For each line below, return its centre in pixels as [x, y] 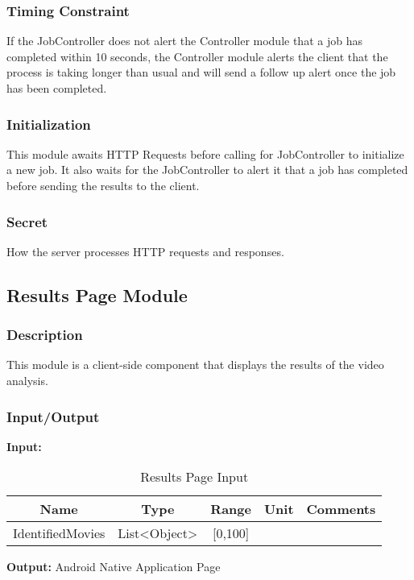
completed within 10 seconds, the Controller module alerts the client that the [197, 56]
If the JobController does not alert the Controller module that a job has [184, 41]
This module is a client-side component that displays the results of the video [195, 365]
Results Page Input [195, 477]
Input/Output [53, 416]
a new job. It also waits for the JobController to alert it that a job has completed [207, 170]
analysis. [27, 380]
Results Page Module [97, 294]
